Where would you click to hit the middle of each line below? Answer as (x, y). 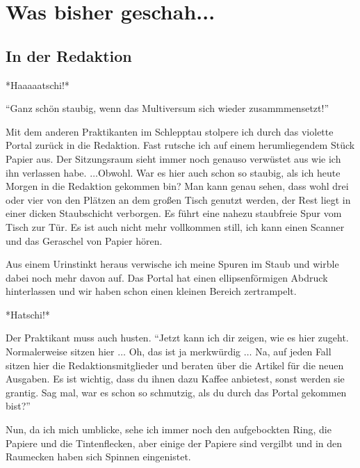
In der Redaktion (69, 55)
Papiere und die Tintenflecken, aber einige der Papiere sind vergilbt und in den (174, 443)
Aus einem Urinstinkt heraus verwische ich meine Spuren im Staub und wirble (172, 264)
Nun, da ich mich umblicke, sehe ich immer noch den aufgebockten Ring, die (169, 429)
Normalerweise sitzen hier (60, 352)
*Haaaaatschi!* (38, 84)
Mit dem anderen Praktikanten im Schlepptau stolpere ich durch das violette (170, 131)
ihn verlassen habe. (46, 172)
